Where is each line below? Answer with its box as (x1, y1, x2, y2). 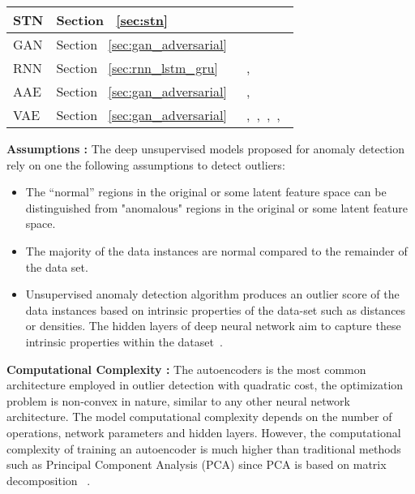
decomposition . (6, 471, 91, 488)
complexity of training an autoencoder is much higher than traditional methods (6, 440, 401, 457)
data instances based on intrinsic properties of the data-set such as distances (25, 301, 406, 318)
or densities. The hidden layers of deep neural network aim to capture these (25, 317, 401, 334)
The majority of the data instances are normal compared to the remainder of (25, 242, 408, 259)
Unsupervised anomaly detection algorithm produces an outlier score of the (25, 286, 400, 303)
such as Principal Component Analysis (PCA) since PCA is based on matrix (6, 456, 387, 473)
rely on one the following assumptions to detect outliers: (6, 156, 285, 173)
